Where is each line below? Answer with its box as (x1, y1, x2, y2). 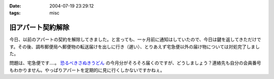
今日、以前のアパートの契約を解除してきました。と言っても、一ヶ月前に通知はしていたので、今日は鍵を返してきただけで (9, 36, 261, 43)
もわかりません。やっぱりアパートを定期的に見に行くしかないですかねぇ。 (9, 67, 165, 73)
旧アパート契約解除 (9, 23, 70, 32)
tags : (9, 10, 21, 16)
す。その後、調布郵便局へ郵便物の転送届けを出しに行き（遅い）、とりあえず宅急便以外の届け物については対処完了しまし (9, 44, 260, 50)
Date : (9, 3, 21, 9)
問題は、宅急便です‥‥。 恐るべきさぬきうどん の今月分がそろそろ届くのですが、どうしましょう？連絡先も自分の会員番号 (9, 60, 261, 66)
